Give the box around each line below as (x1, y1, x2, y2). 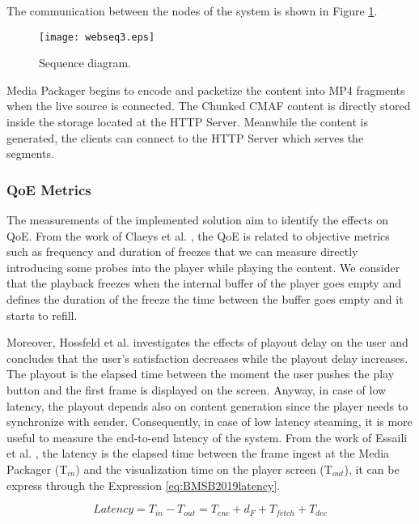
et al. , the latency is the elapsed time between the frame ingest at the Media (6, 445, 390, 462)
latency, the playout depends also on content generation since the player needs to (6, 397, 408, 414)
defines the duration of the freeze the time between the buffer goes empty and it (6, 291, 404, 307)
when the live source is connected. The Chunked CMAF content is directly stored (6, 97, 411, 114)
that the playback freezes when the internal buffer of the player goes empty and (6, 275, 401, 292)
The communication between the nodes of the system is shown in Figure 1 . (6, 2, 378, 19)
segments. (6, 145, 54, 162)
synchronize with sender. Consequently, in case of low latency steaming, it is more (6, 413, 413, 430)
